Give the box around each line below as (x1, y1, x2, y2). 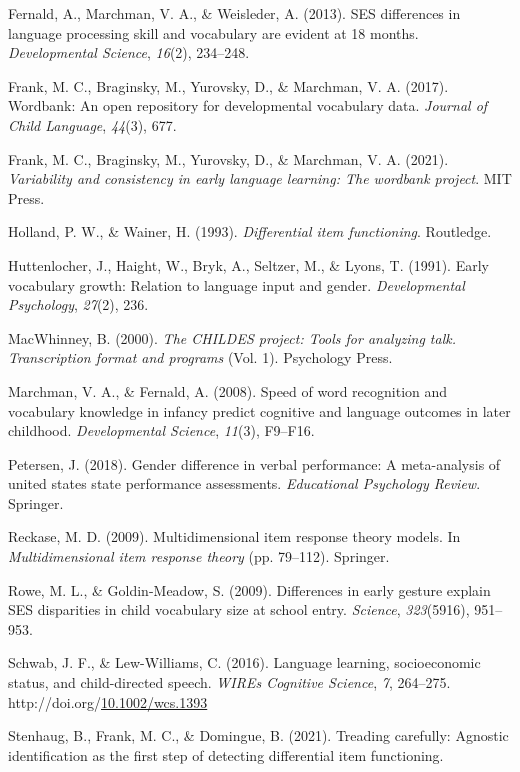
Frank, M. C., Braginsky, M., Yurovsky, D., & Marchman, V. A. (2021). (8, 148, 449, 169)
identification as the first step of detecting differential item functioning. (8, 744, 444, 765)
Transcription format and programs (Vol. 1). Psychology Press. (8, 347, 393, 368)
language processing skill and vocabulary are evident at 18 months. (8, 22, 419, 43)
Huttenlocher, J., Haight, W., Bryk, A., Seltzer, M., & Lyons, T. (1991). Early (8, 254, 489, 275)
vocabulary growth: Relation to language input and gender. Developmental (8, 274, 465, 295)
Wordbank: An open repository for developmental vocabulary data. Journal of (8, 95, 488, 116)
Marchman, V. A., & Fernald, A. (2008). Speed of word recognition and (8, 380, 448, 401)
